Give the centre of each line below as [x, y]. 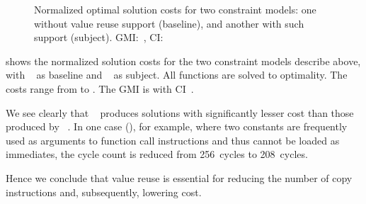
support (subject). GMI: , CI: [99, 37]
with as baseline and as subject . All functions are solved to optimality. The [177, 75]
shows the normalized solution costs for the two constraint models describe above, [183, 61]
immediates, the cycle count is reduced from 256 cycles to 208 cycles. [157, 154]
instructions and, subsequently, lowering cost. [104, 192]
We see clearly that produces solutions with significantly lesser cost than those [180, 112]
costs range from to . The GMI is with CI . [100, 88]
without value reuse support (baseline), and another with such [169, 23]
